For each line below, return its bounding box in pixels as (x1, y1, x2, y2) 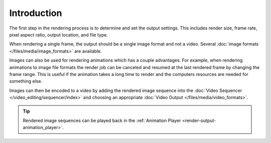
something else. (9, 78, 43, 84)
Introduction (9, 7, 62, 18)
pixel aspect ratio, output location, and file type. (9, 31, 108, 37)
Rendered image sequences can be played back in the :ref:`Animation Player (23, 117, 181, 123)
